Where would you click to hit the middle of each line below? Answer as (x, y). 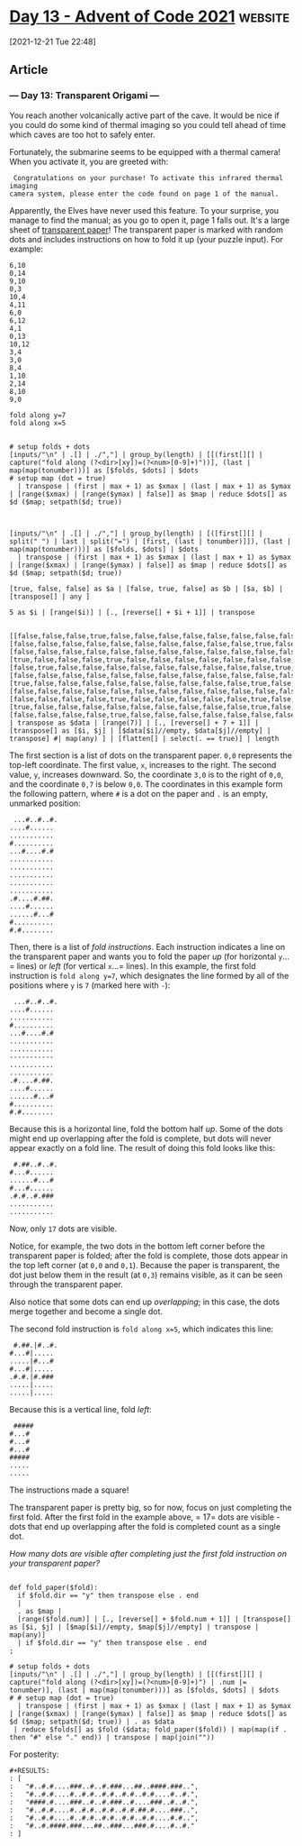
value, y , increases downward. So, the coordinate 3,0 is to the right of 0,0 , (147, 774)
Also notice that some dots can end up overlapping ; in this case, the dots (145, 1302)
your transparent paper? (55, 1563)
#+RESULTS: (30, 1770)
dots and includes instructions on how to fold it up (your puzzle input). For (146, 239)
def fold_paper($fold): (54, 1587)
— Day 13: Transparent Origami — (84, 96)
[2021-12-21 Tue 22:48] (53, 41)
